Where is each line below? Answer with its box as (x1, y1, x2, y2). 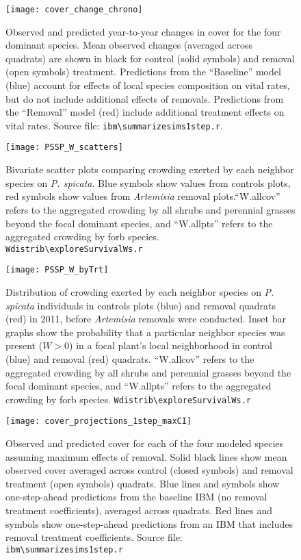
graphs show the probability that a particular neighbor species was (5, 324, 285, 339)
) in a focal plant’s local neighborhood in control (69, 338, 272, 353)
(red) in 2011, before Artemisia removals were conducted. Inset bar (5, 311, 286, 326)
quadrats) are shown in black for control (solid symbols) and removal (5, 51, 295, 65)
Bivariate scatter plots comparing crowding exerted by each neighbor (5, 162, 294, 177)
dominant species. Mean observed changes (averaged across (5, 38, 253, 52)
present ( (5, 338, 43, 353)
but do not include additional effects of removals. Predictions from (5, 91, 284, 105)
